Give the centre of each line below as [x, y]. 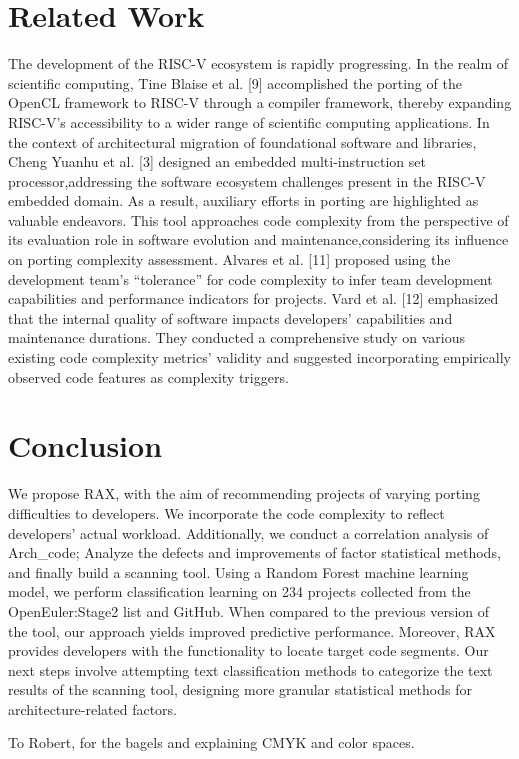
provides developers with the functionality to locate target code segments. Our [248, 650]
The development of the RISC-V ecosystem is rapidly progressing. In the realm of [258, 63]
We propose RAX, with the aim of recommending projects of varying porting [244, 493]
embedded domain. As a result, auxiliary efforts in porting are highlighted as [243, 200]
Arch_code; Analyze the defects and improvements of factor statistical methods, [254, 552]
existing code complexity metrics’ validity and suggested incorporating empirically [259, 357]
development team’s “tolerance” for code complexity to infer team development [250, 278]
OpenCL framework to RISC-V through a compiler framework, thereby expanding [260, 102]
